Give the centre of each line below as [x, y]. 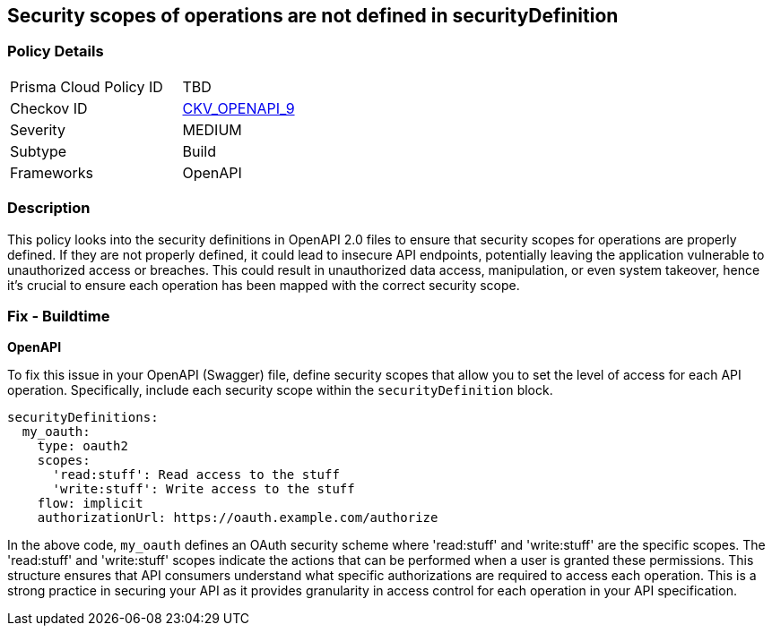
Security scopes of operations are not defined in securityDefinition [313, 16]
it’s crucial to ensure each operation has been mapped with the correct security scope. [264, 285]
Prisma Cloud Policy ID [87, 86]
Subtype [39, 151]
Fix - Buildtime [59, 316]
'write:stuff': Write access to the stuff [204, 489]
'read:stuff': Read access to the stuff [196, 475]
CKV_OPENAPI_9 [239, 108]
